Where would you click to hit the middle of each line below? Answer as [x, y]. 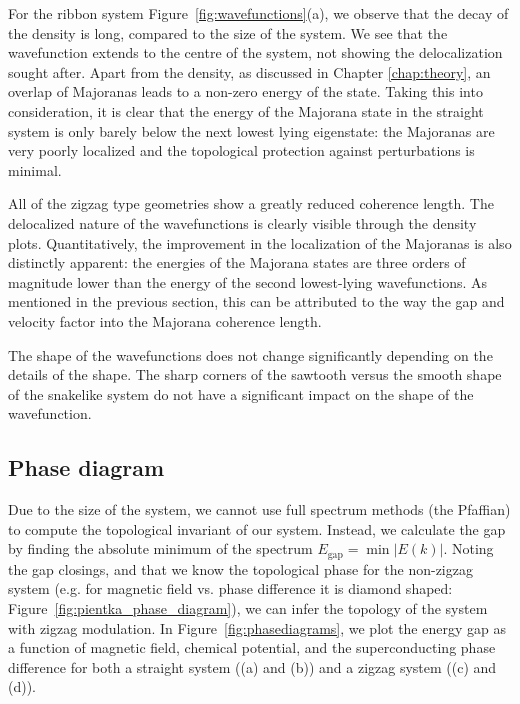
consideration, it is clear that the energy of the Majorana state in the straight [246, 110]
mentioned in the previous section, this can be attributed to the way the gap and [256, 301]
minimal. [35, 169]
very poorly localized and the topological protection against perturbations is [241, 150]
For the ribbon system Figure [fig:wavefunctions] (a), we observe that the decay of [258, 13]
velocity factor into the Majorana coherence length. [165, 320]
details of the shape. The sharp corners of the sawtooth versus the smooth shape [255, 374]
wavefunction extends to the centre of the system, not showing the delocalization [255, 52]
